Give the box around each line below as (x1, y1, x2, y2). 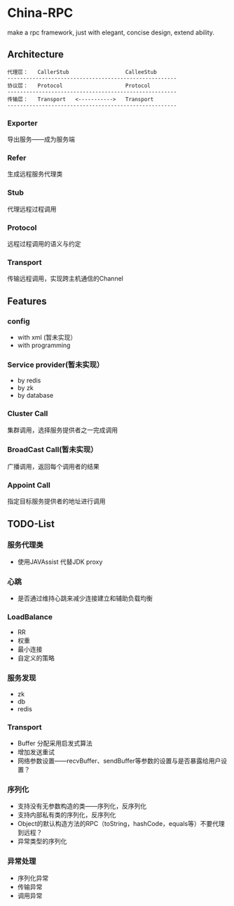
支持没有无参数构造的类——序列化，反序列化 (17, 802, 147, 810)
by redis (17, 376, 41, 384)
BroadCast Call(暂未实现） (7, 445, 98, 455)
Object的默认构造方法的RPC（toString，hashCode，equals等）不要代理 (17, 820, 226, 828)
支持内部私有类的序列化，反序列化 (17, 810, 116, 820)
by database (17, 391, 54, 400)
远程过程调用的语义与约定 (7, 239, 81, 247)
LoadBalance (7, 612, 53, 622)
